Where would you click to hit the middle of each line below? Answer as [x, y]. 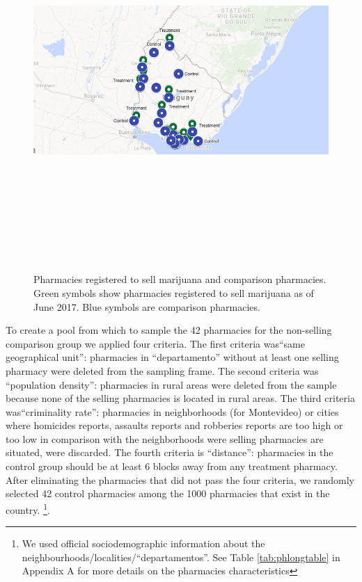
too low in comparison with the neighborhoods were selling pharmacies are [165, 438]
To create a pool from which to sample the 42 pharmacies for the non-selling [169, 330]
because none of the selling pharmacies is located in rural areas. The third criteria [180, 398]
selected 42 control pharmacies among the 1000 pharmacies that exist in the [168, 493]
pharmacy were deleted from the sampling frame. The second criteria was [162, 370]
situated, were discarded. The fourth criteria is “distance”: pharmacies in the [170, 452]
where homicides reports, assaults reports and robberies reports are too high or [174, 425]
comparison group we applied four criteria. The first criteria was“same [155, 343]
